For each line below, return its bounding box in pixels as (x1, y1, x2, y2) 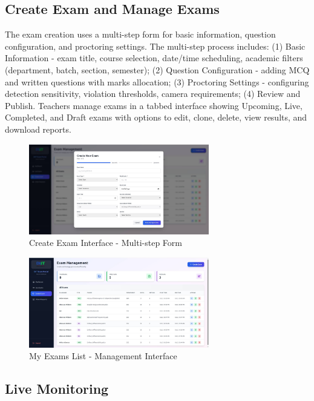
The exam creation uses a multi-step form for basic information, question (5, 28, 276, 41)
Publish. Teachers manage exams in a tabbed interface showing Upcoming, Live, (5, 99, 303, 111)
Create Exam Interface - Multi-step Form (29, 236, 182, 249)
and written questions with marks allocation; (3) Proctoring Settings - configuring (5, 75, 309, 88)
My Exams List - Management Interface (29, 350, 177, 362)
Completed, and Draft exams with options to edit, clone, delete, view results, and (5, 111, 307, 124)
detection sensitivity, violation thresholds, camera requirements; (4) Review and (5, 87, 301, 100)
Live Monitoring (5, 379, 109, 398)
